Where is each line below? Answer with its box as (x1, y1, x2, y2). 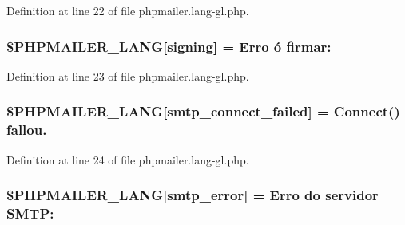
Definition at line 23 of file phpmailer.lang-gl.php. (6, 67, 249, 84)
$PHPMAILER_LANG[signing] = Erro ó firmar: (6, 36, 332, 56)
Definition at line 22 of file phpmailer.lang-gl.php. (6, 2, 249, 18)
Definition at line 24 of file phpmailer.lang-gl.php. (6, 151, 249, 168)
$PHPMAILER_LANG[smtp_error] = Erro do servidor (6, 185, 379, 205)
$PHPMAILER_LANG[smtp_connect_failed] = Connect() (6, 101, 400, 121)
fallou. (6, 120, 47, 140)
